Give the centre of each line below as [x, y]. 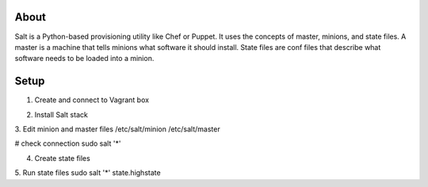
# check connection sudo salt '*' [68, 143]
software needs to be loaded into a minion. [84, 59]
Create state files [62, 158]
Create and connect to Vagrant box [92, 100]
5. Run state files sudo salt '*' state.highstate [88, 173]
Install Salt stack [61, 114]
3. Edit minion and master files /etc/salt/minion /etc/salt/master [118, 129]
